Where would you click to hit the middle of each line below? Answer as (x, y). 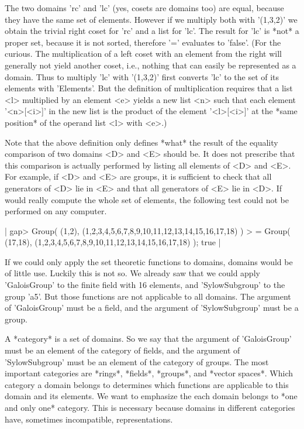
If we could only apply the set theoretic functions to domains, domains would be (149, 261)
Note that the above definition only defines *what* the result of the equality (141, 142)
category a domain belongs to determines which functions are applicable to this (147, 384)
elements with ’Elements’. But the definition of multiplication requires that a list (149, 88)
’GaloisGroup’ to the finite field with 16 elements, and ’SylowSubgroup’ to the (145, 285)
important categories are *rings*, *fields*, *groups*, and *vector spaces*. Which (149, 373)
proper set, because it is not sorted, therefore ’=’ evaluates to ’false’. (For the (143, 42)
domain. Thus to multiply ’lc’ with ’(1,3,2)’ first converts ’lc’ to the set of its (142, 76)
